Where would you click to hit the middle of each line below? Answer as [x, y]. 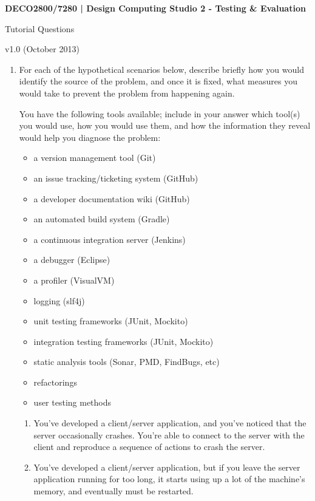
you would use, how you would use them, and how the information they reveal [165, 125]
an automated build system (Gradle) [102, 219]
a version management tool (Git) [95, 158]
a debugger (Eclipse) [72, 260]
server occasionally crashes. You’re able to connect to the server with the [169, 435]
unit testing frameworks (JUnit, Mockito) [111, 321]
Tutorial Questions [40, 28]
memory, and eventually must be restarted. [113, 491]
